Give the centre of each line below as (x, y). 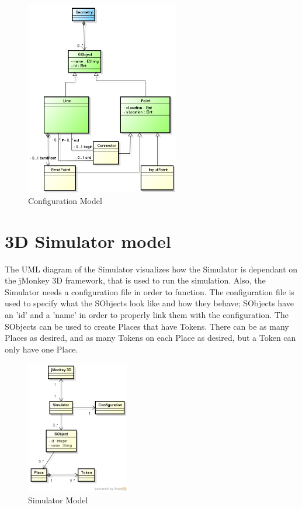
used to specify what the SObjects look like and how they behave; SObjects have (149, 303)
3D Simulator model (88, 241)
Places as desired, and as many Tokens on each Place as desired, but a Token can (150, 338)
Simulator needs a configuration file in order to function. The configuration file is (150, 291)
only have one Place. (41, 349)
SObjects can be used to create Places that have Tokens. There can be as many (147, 326)
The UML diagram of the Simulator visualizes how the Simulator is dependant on (151, 269)
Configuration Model (65, 200)
